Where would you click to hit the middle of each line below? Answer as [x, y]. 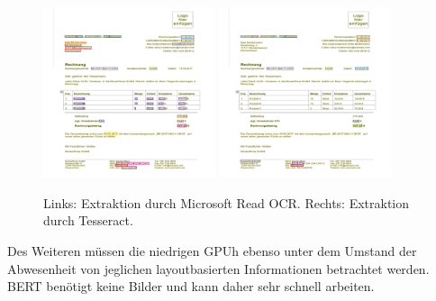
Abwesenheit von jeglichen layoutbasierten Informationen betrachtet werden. [218, 268]
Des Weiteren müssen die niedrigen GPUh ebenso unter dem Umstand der [212, 251]
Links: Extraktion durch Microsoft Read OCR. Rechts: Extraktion [227, 202]
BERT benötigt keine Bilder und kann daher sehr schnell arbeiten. [191, 286]
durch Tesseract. [88, 220]
